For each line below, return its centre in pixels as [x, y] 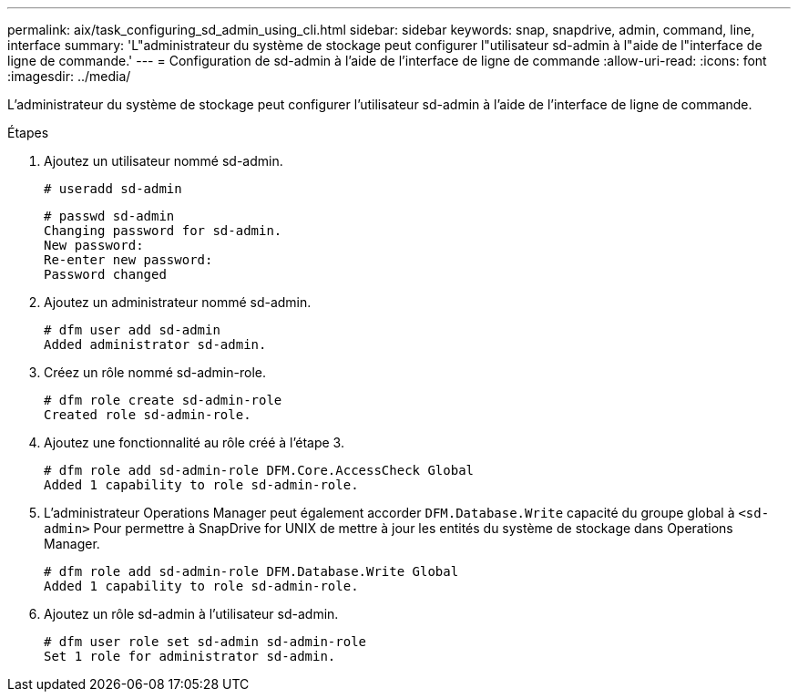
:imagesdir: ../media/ [69, 76]
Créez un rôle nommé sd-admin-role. [155, 372]
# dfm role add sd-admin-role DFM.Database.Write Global [251, 571]
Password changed [105, 274]
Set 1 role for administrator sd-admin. [190, 656]
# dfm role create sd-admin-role [163, 400]
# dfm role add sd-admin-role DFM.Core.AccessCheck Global [259, 470]
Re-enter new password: [128, 260]
